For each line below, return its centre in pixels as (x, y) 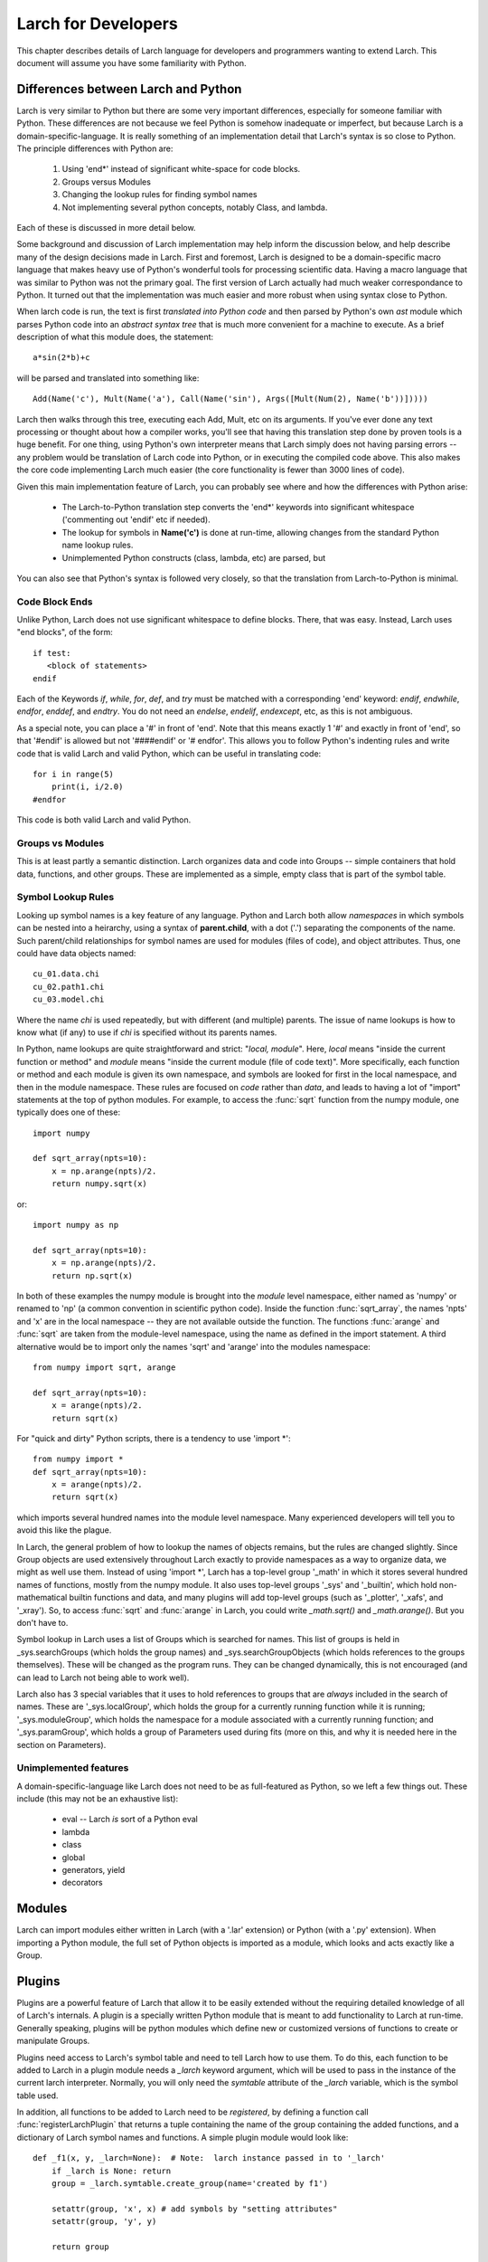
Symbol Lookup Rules (66, 898)
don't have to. (42, 1622)
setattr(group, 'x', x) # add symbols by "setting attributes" (194, 2209)
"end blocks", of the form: (65, 632)
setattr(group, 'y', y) (104, 2222)
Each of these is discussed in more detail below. (106, 227)
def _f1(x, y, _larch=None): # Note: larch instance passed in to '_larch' (209, 2158)
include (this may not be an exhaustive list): (98, 1799)
